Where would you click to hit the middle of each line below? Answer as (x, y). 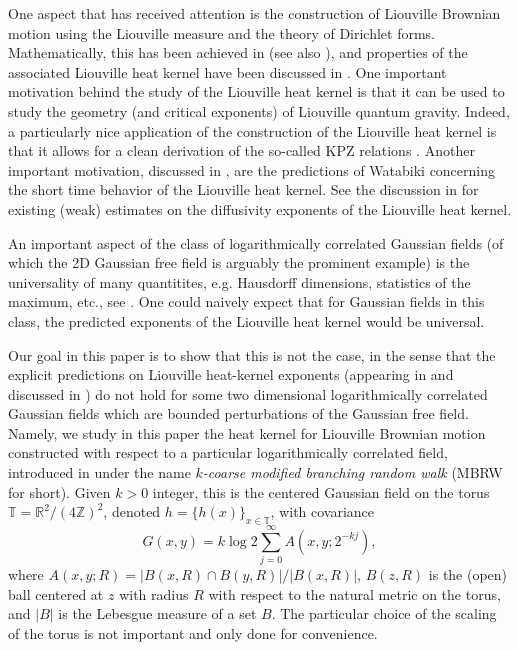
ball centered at (56, 593)
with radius (154, 593)
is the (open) (468, 574)
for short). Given (59, 491)
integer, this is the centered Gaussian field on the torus (321, 491)
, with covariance (322, 511)
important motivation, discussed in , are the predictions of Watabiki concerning (252, 169)
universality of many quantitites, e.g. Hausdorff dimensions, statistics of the (239, 281)
